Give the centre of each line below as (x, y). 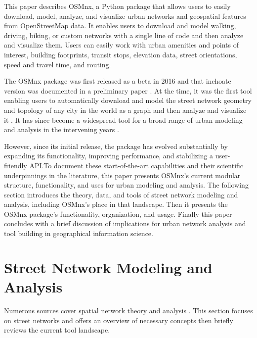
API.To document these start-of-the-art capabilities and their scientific (136, 165)
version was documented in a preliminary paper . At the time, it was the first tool (128, 90)
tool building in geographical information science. (79, 233)
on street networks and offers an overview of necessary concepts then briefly (119, 320)
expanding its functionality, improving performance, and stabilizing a (109, 156)
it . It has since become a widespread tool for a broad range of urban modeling (123, 120)
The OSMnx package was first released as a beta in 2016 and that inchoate (118, 81)
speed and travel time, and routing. (58, 64)
